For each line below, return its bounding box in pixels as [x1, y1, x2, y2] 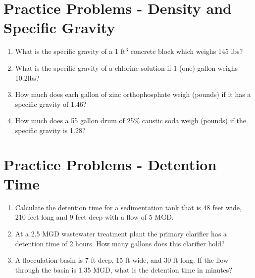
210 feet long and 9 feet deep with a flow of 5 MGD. [15, 212, 174, 222]
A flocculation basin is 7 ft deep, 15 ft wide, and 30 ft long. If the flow [15, 255, 229, 265]
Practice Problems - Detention [3, 154, 217, 174]
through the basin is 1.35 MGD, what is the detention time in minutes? [15, 264, 232, 275]
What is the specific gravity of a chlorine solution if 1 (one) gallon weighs [15, 62, 238, 73]
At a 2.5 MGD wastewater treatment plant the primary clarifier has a [15, 228, 227, 238]
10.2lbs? [15, 72, 40, 83]
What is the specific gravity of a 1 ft [15, 46, 126, 56]
